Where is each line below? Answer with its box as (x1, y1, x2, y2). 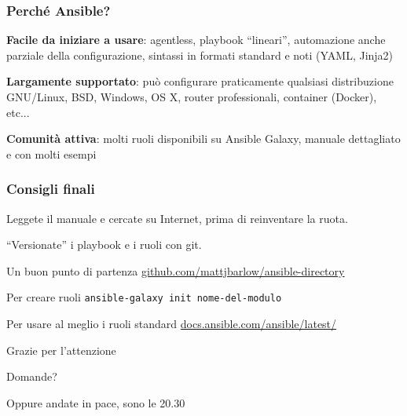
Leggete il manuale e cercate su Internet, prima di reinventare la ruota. (6, 210, 348, 226)
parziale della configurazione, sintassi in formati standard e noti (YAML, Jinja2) (6, 46, 394, 63)
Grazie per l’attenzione (6, 341, 116, 358)
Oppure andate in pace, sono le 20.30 (6, 394, 185, 411)
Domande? (6, 368, 57, 385)
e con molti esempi (6, 145, 97, 162)
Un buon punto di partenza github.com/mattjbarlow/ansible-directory (6, 262, 345, 279)
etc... (6, 104, 30, 120)
